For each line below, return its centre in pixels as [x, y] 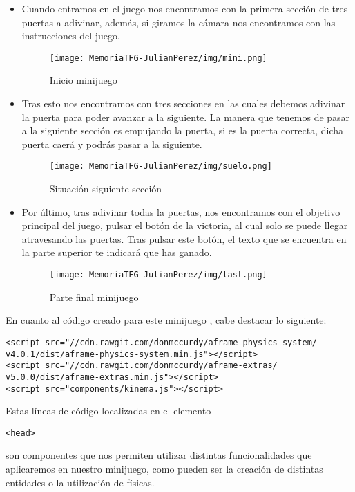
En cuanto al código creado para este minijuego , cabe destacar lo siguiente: [166, 320]
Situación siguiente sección [106, 189]
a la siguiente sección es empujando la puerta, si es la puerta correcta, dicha [183, 130]
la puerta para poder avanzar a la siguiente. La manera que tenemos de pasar [186, 117]
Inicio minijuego [83, 80]
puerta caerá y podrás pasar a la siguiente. [112, 144]
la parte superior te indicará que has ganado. [117, 252]
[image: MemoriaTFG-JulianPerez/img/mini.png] [158, 58]
